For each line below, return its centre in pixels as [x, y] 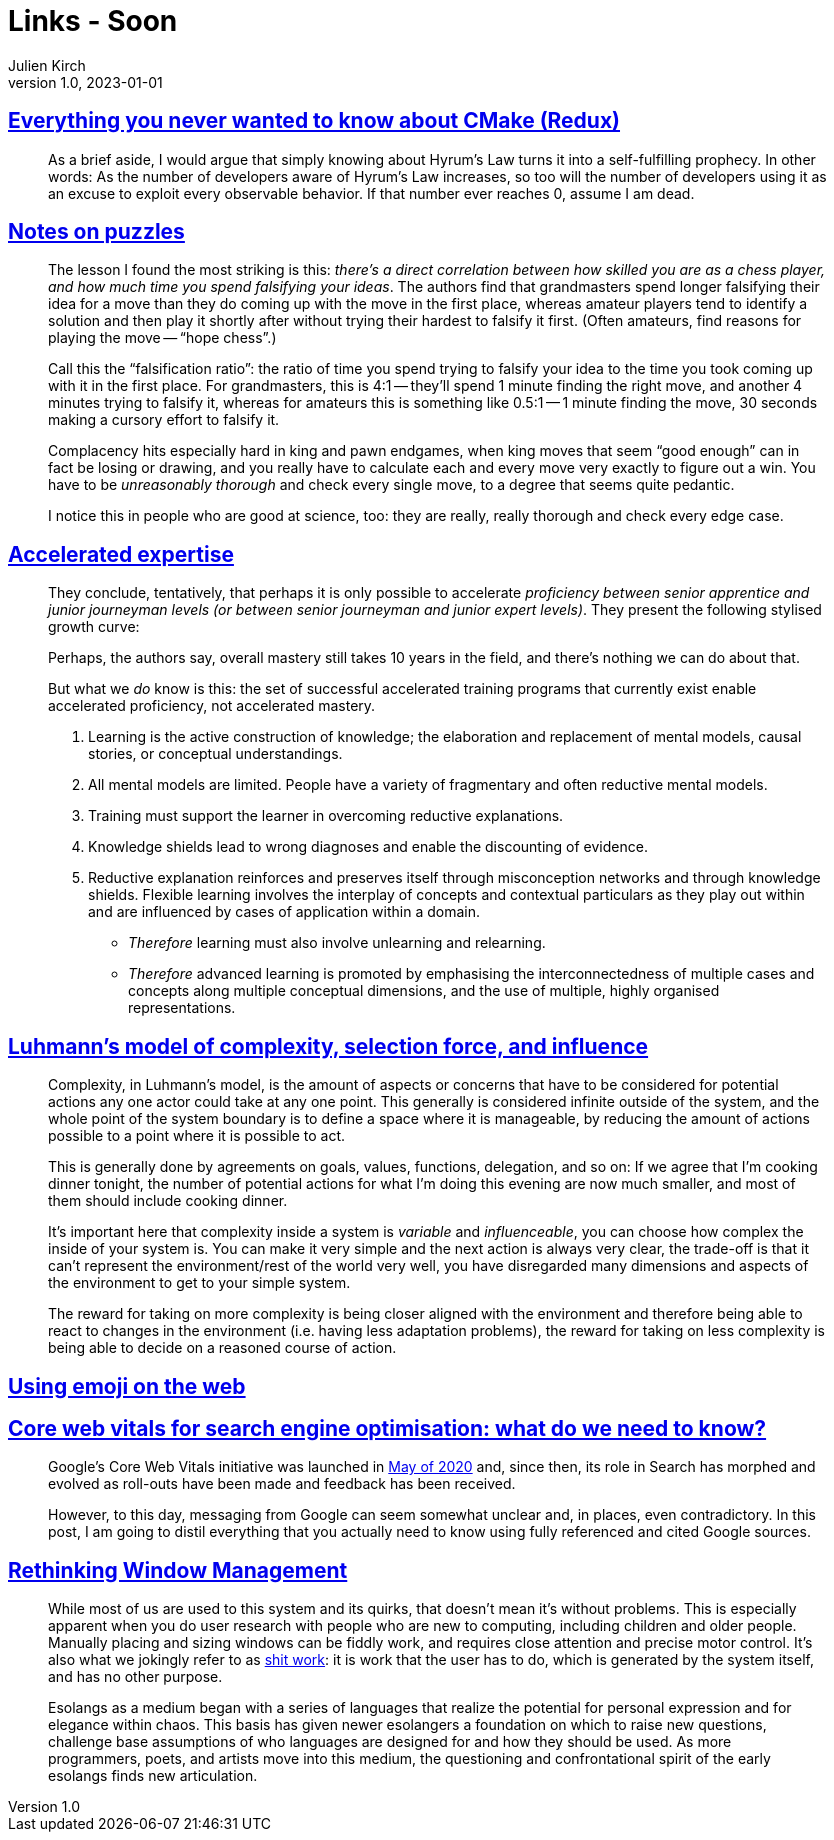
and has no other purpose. [135, 1677]
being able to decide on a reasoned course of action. [222, 1348]
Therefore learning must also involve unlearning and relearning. [337, 943]
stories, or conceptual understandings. [215, 754]
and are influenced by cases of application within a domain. [284, 912]
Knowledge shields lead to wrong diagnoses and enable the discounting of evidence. [368, 847]
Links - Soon [93, 21]
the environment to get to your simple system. [199, 1283]
